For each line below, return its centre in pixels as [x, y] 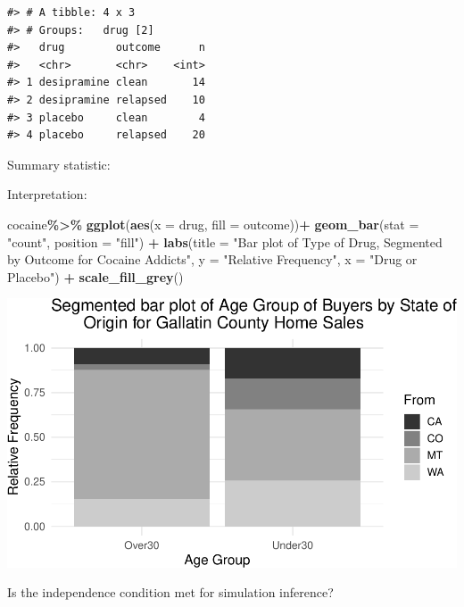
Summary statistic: [59, 164]
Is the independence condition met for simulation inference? [170, 592]
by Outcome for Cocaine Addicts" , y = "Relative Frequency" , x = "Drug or [212, 259]
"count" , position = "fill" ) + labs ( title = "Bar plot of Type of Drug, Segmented [225, 241]
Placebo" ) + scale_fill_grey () [95, 276]
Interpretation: [47, 194]
